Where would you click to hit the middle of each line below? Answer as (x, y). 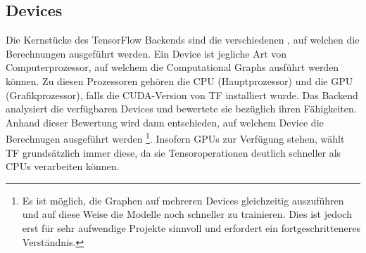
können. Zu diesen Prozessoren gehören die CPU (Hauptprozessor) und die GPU (179, 80)
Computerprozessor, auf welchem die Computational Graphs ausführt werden (172, 67)
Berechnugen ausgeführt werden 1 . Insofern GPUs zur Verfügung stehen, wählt (175, 138)
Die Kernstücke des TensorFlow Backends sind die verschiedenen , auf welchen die (183, 40)
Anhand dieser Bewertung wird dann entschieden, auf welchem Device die (165, 122)
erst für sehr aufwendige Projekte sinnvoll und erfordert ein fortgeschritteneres (191, 227)
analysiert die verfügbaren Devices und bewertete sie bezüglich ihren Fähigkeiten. (181, 109)
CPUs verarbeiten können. (63, 166)
